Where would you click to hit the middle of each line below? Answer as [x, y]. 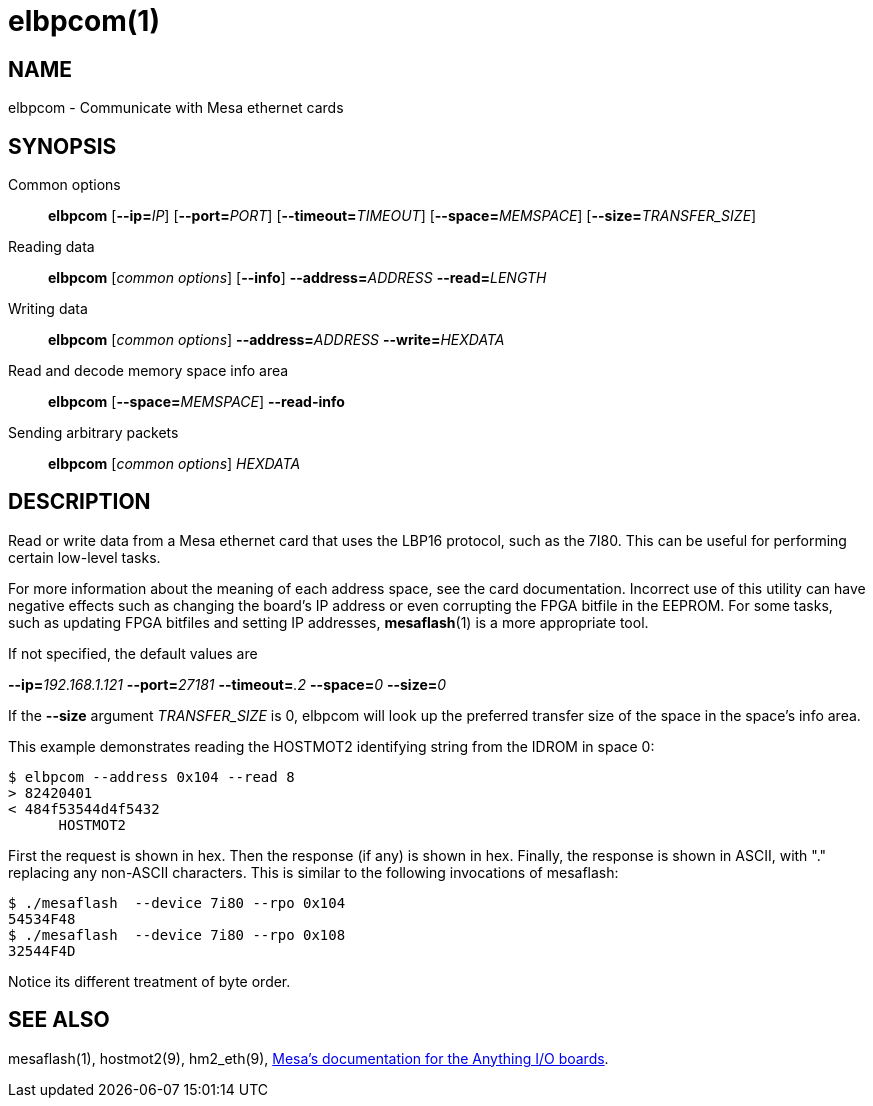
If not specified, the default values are [133, 653]
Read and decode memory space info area [148, 371]
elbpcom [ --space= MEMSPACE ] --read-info [196, 402]
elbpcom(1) [84, 21]
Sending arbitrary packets [93, 433]
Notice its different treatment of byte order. [149, 981]
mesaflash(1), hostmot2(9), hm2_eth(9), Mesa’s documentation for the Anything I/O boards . [308, 1058]
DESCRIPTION [79, 502]
